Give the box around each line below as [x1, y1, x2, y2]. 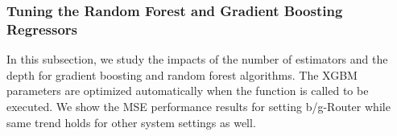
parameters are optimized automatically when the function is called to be [6, 82, 369, 99]
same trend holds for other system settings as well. [6, 113, 256, 130]
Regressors [6, 19, 77, 39]
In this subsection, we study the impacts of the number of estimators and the [6, 51, 388, 68]
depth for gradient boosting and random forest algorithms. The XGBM [6, 66, 358, 83]
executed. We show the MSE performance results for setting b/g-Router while [6, 97, 391, 114]
